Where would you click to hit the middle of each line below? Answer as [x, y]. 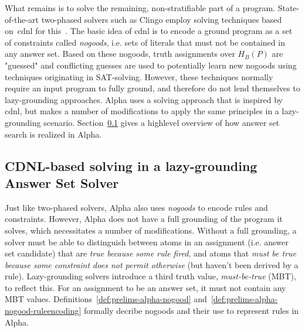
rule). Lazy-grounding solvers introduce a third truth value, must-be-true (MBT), [150, 276]
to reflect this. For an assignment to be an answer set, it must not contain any [145, 287]
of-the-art [22, 19]
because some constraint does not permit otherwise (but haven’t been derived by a [152, 264]
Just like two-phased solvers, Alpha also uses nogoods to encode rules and [136, 207]
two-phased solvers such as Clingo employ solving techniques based [162, 19]
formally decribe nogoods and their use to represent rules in [192, 311]
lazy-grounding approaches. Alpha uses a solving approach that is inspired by [144, 99]
